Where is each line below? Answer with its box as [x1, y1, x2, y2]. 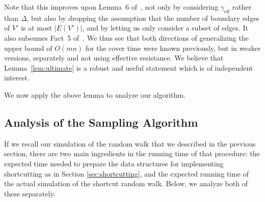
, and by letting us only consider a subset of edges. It [82, 22, 248, 33]
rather [232, 2, 252, 12]
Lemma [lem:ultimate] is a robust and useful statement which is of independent [4, 62, 253, 73]
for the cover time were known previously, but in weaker [85, 42, 261, 53]
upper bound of [4, 42, 52, 53]
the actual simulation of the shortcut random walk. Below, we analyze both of [4, 178, 248, 189]
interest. [4, 72, 30, 83]
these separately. [4, 188, 56, 198]
